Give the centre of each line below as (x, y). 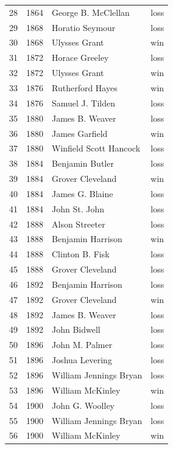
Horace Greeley (80, 57)
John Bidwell (76, 329)
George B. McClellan (91, 12)
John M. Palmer (82, 345)
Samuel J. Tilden (84, 103)
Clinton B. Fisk (81, 254)
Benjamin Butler (83, 163)
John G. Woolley (83, 405)
